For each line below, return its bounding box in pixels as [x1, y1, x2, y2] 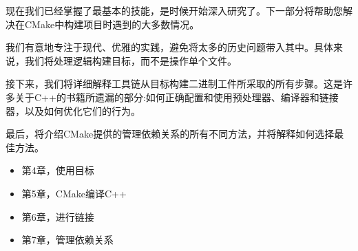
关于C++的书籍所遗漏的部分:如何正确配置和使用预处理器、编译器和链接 [14, 89, 339, 104]
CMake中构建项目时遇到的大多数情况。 [24, 17, 200, 31]
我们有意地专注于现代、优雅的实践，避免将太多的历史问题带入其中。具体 [6, 40, 333, 54]
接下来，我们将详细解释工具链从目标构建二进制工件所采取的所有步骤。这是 [6, 76, 343, 91]
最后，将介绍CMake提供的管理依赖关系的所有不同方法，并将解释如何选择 [6, 127, 335, 141]
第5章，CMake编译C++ [21, 186, 127, 200]
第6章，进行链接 [21, 209, 94, 223]
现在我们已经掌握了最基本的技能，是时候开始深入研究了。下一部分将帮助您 [6, 3, 343, 17]
